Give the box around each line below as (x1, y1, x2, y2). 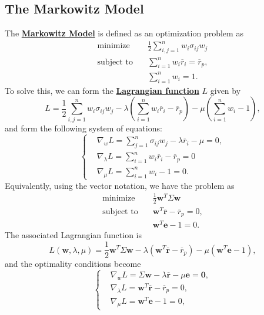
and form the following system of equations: (5, 121, 162, 134)
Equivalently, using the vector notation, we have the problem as (5, 179, 235, 191)
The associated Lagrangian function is (5, 229, 142, 241)
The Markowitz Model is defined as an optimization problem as (5, 27, 243, 39)
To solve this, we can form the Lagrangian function (5, 84, 199, 96)
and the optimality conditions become (5, 258, 141, 270)
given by (210, 84, 241, 96)
